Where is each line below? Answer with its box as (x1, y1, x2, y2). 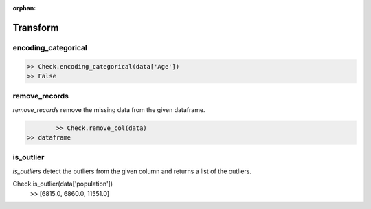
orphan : (12, 4, 36, 12)
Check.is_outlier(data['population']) (12, 179, 113, 188)
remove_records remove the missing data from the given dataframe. (12, 105, 205, 113)
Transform (12, 21, 59, 34)
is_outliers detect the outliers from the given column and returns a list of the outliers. (12, 167, 252, 175)
